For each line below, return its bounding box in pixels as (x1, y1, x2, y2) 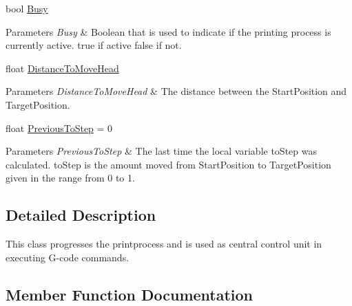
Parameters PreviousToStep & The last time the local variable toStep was (6, 144, 317, 158)
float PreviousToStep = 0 (6, 120, 113, 135)
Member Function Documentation (6, 283, 253, 305)
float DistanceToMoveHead (6, 61, 119, 75)
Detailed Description (6, 204, 156, 226)
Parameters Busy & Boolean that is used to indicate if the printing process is (6, 24, 331, 39)
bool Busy (6, 1, 48, 15)
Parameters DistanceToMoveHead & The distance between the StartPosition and (6, 84, 347, 98)
